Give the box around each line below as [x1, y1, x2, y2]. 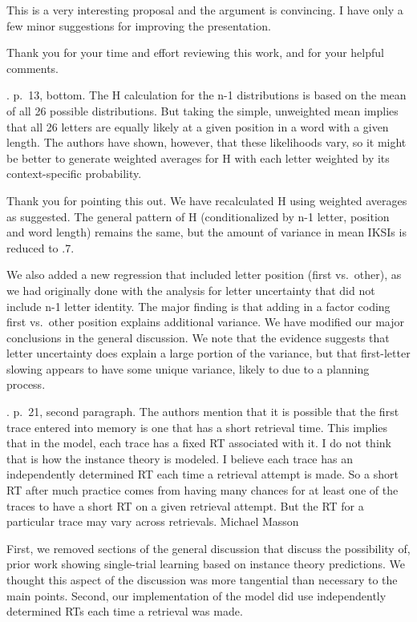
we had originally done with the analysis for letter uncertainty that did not [6, 281, 375, 298]
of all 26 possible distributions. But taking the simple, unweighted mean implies [6, 102, 399, 119]
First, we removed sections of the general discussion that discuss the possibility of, [6, 539, 411, 556]
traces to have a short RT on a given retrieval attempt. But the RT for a [6, 497, 364, 514]
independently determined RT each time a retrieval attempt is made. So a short [6, 466, 399, 483]
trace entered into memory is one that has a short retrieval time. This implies [6, 418, 388, 435]
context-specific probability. [6, 165, 142, 182]
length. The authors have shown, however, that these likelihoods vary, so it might [6, 134, 407, 151]
